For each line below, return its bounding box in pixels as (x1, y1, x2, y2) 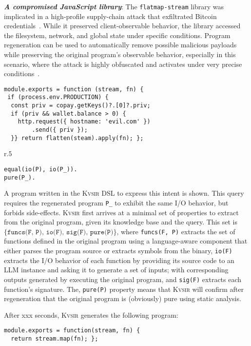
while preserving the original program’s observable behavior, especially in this (4, 49, 236, 60)
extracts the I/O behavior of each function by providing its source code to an (4, 255, 234, 265)
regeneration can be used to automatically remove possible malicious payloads (4, 40, 237, 50)
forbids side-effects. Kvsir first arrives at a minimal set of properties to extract (4, 207, 239, 217)
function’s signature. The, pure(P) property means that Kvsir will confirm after (4, 284, 244, 294)
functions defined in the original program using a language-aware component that (4, 236, 248, 246)
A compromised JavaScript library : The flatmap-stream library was (4, 1, 224, 11)
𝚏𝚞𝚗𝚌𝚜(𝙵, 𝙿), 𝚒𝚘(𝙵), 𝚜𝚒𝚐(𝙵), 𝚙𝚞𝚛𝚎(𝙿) (7, 228, 114, 236)
